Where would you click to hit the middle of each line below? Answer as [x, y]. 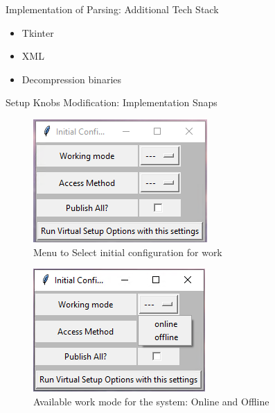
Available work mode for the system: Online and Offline [151, 401]
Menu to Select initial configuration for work [128, 252]
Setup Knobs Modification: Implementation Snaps [112, 102]
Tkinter [38, 32]
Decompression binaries [72, 79]
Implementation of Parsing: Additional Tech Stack [112, 9]
